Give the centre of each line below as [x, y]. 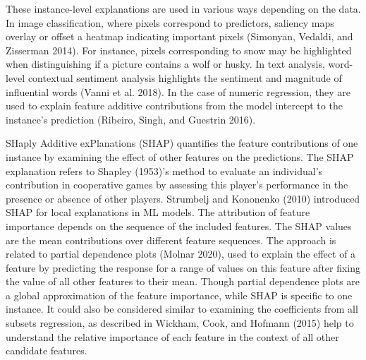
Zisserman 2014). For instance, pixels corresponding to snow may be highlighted [179, 50]
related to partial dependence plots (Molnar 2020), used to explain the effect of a [181, 254]
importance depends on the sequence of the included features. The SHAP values [179, 226]
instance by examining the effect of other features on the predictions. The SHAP [180, 156]
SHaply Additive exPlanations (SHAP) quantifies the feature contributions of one [182, 143]
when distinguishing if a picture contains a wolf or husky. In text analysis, [165, 64]
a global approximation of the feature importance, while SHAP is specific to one [179, 295]
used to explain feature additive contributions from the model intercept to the [174, 106]
